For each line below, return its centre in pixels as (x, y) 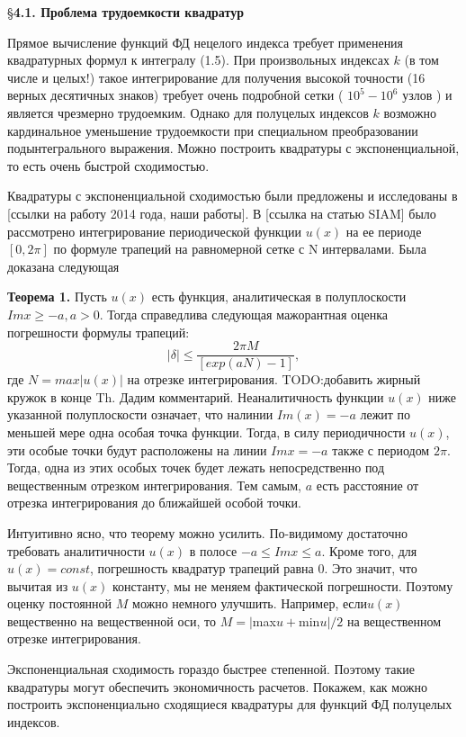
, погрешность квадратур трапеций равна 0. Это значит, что (254, 568)
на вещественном (394, 620)
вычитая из (38, 585)
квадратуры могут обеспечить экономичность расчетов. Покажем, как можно (217, 686)
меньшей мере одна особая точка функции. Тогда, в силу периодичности (206, 431)
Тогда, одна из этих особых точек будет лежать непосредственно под (196, 467)
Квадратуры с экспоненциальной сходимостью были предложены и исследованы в (233, 196)
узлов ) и (427, 95)
